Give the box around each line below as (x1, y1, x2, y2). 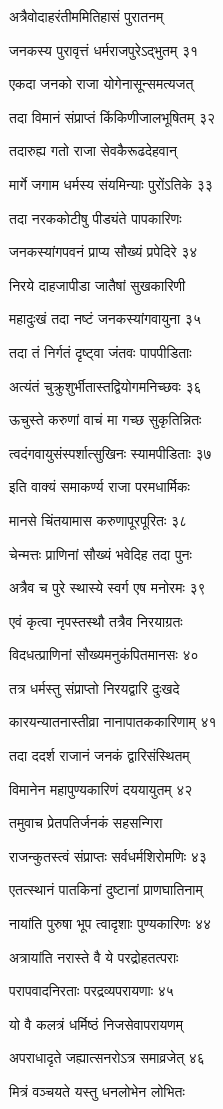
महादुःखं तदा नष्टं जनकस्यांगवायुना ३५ (9, 308, 201, 329)
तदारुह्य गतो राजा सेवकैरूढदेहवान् (9, 140, 177, 161)
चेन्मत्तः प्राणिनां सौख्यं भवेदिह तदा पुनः (9, 543, 192, 564)
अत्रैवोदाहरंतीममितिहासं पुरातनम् (9, 6, 164, 26)
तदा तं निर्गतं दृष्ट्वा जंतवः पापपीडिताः (9, 341, 192, 362)
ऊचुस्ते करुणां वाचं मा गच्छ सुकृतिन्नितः (9, 409, 202, 430)
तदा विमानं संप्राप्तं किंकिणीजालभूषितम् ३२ (9, 106, 215, 127)
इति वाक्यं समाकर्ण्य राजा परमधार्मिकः (9, 476, 190, 497)
